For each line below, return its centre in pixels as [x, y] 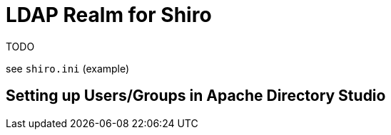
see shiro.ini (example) [68, 68]
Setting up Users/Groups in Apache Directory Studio [196, 96]
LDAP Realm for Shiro [109, 15]
